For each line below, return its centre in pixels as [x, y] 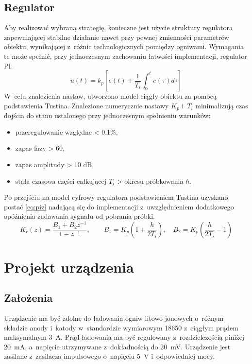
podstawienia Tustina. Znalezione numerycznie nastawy [86, 105]
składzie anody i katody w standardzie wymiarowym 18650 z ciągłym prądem [121, 327]
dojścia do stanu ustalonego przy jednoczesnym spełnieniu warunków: [107, 115]
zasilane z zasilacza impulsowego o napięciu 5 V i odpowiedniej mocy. [109, 356]
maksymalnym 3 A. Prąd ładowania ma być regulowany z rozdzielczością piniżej [124, 337]
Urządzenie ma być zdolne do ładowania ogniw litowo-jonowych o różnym [114, 318]
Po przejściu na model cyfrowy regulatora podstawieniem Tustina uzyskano [116, 197]
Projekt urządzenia [69, 267]
